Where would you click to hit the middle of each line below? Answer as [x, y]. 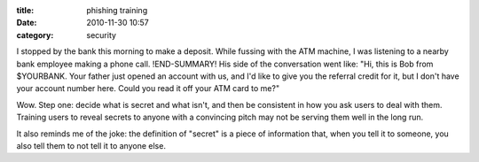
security [102, 35]
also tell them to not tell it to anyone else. [91, 145]
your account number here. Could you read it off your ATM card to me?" [148, 89]
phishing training [117, 10]
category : [35, 35]
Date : [27, 23]
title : [25, 10]
